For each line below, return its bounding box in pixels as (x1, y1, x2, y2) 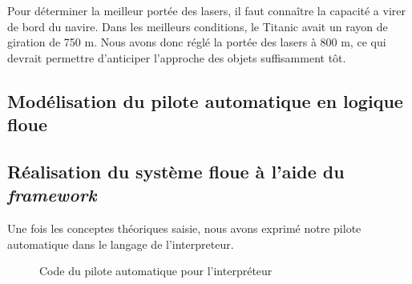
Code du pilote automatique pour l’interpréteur (39, 262, 273, 279)
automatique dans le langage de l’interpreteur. (7, 235, 234, 252)
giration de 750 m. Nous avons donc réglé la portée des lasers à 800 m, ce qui (7, 34, 386, 50)
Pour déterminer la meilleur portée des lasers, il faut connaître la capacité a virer (7, 2, 406, 18)
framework (7, 182, 97, 207)
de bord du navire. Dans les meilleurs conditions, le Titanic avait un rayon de (7, 18, 388, 34)
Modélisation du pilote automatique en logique (7, 88, 403, 113)
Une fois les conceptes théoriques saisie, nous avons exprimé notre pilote (7, 220, 362, 237)
